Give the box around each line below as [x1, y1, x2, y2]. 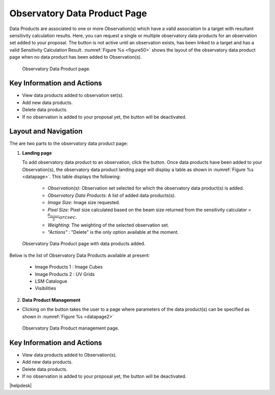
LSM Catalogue [35, 278, 67, 284]
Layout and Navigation [9, 127, 82, 136]
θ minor [47, 213, 60, 218]
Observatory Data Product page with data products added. [22, 240, 146, 247]
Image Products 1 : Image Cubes [35, 264, 103, 270]
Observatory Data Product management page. [22, 325, 119, 331]
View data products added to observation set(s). [22, 92, 124, 98]
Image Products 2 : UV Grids [35, 271, 95, 277]
